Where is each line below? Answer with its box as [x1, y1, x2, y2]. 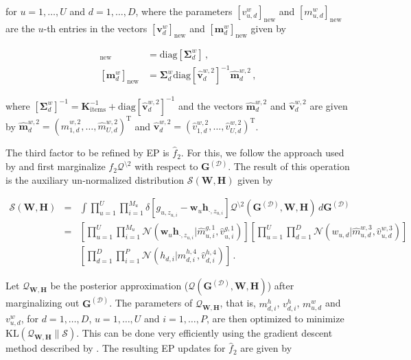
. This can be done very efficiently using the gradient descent [76, 326, 333, 340]
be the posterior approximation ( [50, 278, 189, 293]
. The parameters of [109, 296, 193, 310]
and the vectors [178, 98, 244, 112]
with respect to [134, 159, 198, 173]
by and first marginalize [5, 159, 106, 173]
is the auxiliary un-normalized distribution [5, 172, 185, 187]
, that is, [220, 296, 256, 310]
